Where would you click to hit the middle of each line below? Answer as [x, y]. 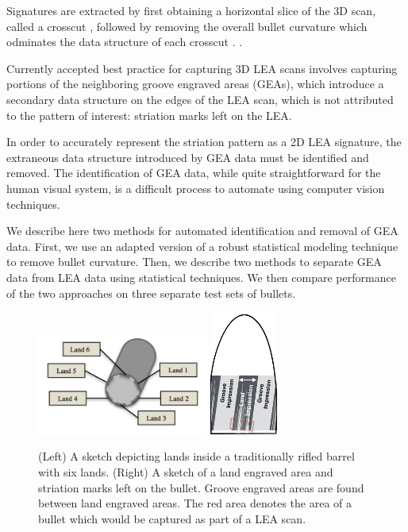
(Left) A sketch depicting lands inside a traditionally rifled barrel [196, 456]
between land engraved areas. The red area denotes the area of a [195, 503]
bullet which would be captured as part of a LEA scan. [172, 518]
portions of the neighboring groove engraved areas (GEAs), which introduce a [195, 84]
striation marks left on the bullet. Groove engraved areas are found [201, 487]
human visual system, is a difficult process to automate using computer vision [196, 188]
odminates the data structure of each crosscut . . [125, 42]
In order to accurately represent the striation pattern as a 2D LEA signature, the [204, 142]
